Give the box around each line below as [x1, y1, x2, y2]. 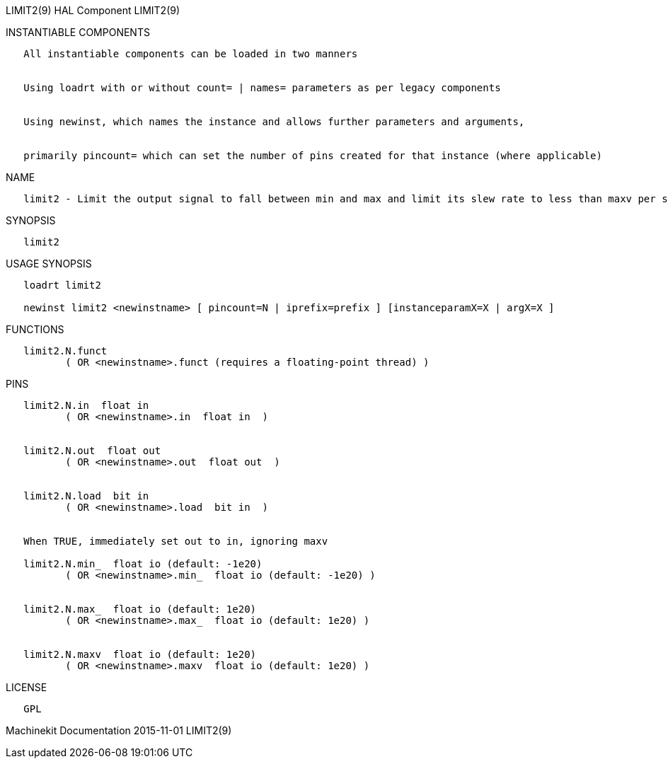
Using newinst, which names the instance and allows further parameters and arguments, [23, 116, 525, 127]
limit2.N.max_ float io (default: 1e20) [23, 603, 257, 615]
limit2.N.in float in [23, 400, 149, 411]
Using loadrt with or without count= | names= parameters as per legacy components [23, 82, 501, 93]
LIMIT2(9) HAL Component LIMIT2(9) [6, 4, 180, 16]
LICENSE [6, 681, 47, 693]
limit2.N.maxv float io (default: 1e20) [23, 649, 257, 660]
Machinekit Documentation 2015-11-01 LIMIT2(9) [6, 724, 232, 736]
